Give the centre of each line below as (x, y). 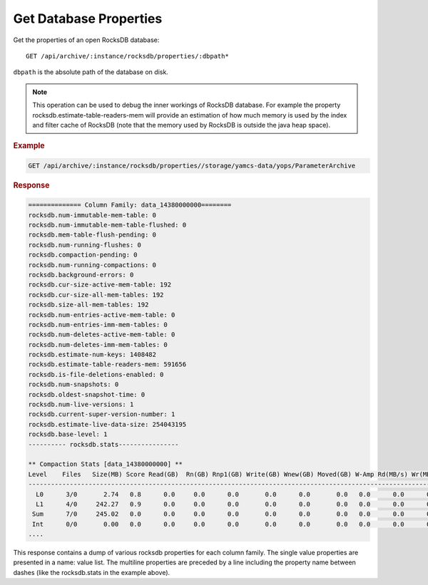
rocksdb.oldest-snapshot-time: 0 (87, 394)
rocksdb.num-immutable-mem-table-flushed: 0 (107, 225)
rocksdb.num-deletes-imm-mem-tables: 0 (98, 345)
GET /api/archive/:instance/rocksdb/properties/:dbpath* (128, 56)
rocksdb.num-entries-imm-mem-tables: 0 (98, 325)
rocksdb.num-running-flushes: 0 (85, 245)
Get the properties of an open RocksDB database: (86, 40)
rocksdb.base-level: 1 (68, 434)
